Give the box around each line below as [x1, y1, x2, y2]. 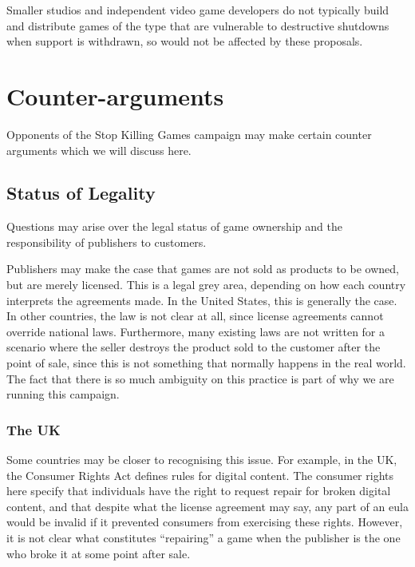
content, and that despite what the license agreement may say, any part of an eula [6, 498, 409, 514]
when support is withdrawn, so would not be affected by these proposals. [6, 33, 363, 50]
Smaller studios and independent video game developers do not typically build [6, 2, 389, 18]
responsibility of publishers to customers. [6, 233, 207, 250]
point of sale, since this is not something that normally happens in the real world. [6, 355, 406, 371]
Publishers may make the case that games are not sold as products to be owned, [6, 260, 399, 277]
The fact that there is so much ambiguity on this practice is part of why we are [6, 370, 394, 387]
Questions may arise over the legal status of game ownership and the [6, 218, 342, 235]
